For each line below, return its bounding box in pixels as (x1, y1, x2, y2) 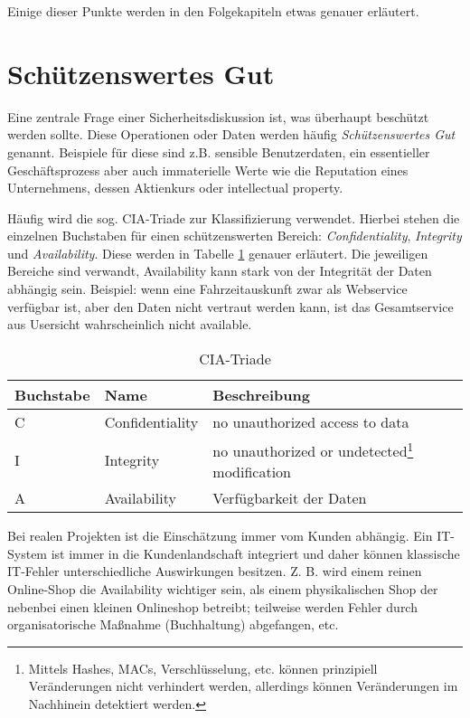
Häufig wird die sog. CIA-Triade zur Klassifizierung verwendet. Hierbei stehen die (7, 208, 460, 227)
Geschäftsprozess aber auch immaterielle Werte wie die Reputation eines (7, 160, 409, 179)
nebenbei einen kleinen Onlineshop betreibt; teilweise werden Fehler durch (7, 597, 418, 616)
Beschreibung (212, 383, 310, 405)
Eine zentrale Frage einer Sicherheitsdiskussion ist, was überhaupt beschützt (7, 107, 429, 126)
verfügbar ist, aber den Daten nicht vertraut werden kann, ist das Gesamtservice (7, 297, 454, 316)
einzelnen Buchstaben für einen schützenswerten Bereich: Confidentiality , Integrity (7, 226, 462, 245)
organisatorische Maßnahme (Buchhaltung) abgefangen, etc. (7, 615, 339, 634)
